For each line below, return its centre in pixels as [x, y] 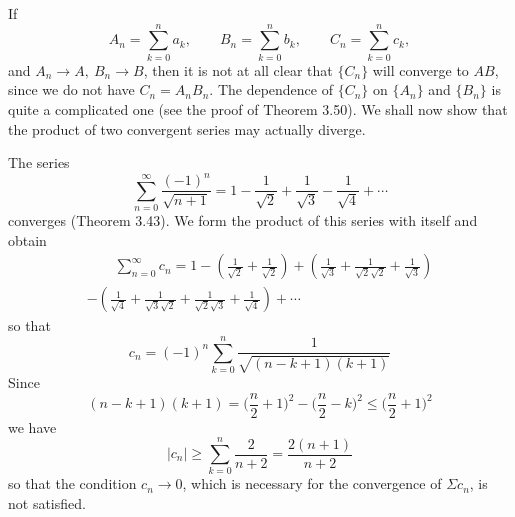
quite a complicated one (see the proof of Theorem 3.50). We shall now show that [258, 108]
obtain [27, 239]
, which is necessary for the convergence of [312, 483]
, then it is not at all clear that [238, 69]
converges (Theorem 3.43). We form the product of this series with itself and [243, 219]
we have [32, 426]
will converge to [420, 69]
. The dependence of [271, 89]
